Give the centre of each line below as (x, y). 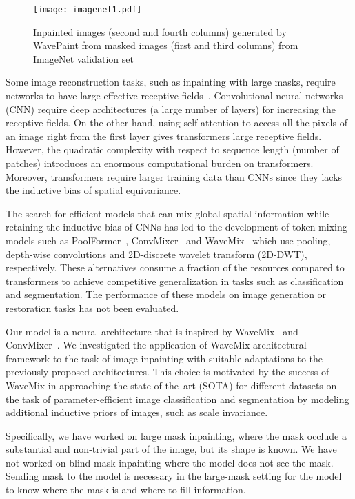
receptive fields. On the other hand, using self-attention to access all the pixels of (176, 123)
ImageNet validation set (83, 58)
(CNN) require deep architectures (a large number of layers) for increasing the (171, 109)
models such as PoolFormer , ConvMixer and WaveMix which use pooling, (168, 240)
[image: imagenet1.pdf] (88, 10)
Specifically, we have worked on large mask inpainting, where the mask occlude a (176, 435)
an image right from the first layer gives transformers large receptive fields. (164, 136)
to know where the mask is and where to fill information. (126, 490)
